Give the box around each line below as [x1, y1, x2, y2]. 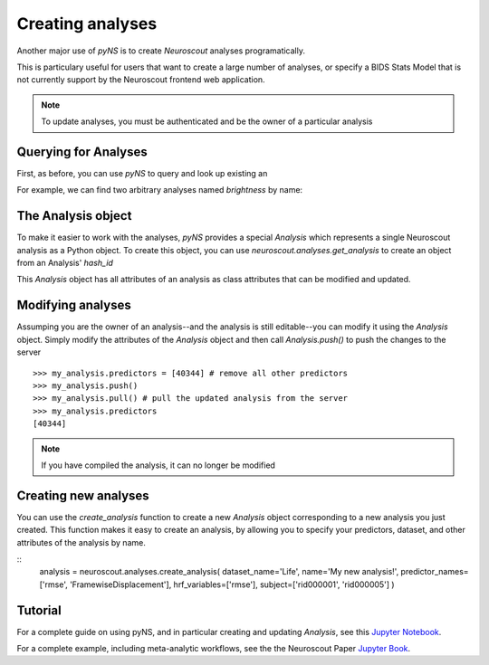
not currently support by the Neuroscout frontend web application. [16, 74, 266, 85]
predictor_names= [400, 566, 470, 577]
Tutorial [16, 603, 62, 618]
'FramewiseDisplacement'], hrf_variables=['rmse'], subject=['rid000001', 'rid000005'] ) [69, 579, 395, 590]
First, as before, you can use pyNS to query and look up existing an [16, 168, 268, 179]
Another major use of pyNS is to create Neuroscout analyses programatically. [16, 45, 305, 56]
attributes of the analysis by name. [16, 537, 147, 547]
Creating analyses [16, 14, 158, 33]
